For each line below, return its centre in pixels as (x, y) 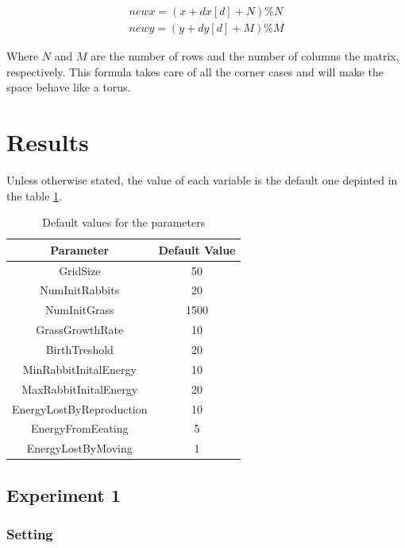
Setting (30, 533)
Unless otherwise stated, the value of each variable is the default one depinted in (202, 179)
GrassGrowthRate (80, 330)
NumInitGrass (79, 310)
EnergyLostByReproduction (80, 408)
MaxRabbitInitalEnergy (80, 389)
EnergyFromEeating (80, 428)
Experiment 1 (64, 494)
